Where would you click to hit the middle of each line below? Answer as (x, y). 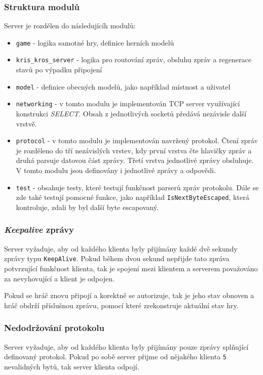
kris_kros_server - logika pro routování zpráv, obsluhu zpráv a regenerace (134, 59)
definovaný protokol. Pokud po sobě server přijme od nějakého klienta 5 (115, 357)
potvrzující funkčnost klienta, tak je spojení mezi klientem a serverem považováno (131, 268)
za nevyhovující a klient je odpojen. (59, 278)
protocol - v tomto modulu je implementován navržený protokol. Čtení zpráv (137, 140)
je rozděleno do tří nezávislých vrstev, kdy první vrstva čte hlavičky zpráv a (134, 150)
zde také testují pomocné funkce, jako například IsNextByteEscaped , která (133, 197)
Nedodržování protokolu (54, 328)
